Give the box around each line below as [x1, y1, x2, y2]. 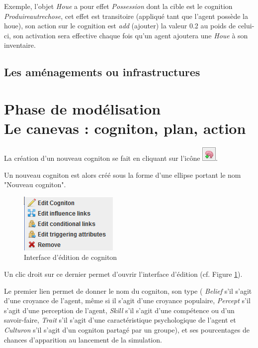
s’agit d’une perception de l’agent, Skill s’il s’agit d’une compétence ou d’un [4, 305, 235, 315]
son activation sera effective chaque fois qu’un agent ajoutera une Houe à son [13, 30, 248, 40]
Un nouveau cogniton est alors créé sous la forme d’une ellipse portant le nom [4, 169, 241, 180]
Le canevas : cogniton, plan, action [4, 118, 246, 138]
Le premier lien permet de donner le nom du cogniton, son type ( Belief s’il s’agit [4, 285, 252, 296]
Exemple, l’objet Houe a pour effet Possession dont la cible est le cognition [4, 1, 233, 11]
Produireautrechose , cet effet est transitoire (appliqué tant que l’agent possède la [4, 10, 248, 21]
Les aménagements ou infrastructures [4, 64, 200, 80]
